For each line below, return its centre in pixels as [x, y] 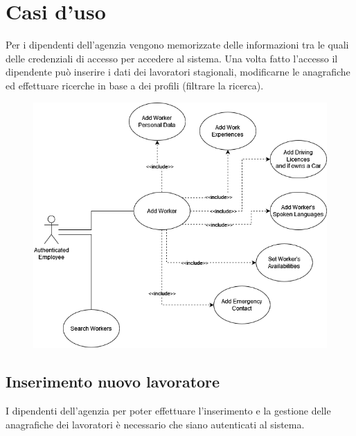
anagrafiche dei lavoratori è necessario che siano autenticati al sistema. [155, 424]
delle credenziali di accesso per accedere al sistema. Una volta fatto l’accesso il [172, 58]
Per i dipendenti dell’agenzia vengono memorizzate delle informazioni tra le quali [177, 45]
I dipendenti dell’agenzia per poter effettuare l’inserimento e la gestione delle [168, 410]
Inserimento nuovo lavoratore [113, 382]
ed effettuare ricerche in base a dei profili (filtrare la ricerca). [135, 85]
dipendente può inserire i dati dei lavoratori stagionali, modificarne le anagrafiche [178, 72]
